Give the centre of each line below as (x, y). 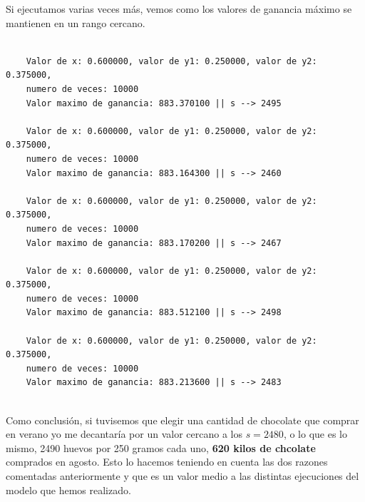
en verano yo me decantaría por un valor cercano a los (124, 434)
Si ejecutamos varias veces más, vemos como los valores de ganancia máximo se (179, 9)
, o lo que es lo (315, 434)
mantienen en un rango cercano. (76, 22)
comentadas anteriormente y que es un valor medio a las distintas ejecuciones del (182, 476)
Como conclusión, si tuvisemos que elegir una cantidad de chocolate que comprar (182, 420)
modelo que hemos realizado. (68, 490)
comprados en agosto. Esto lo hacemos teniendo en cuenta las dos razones (167, 462)
